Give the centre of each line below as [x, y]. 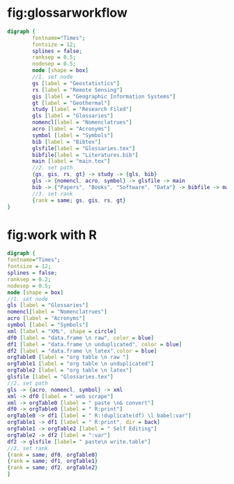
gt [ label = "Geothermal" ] [71, 103]
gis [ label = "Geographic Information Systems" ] [104, 96]
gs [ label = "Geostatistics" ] [76, 83]
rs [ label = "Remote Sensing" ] [78, 90]
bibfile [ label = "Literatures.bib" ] [85, 155]
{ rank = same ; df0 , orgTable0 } [53, 455]
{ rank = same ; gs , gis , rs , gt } [79, 200]
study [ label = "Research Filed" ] [82, 110]
